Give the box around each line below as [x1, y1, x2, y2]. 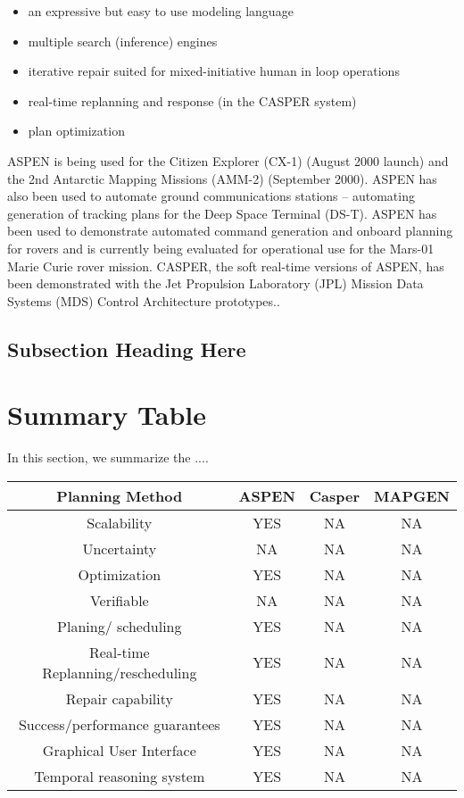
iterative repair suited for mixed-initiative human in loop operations [28, 62, 400, 80]
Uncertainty [82, 537, 157, 559]
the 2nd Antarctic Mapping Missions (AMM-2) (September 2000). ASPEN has [7, 169, 437, 187]
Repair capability [65, 687, 173, 709]
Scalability [87, 511, 153, 533]
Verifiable [89, 589, 149, 611]
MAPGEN [374, 485, 450, 506]
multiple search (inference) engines [28, 31, 218, 50]
